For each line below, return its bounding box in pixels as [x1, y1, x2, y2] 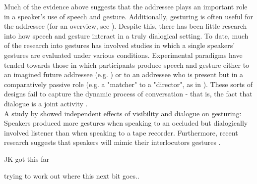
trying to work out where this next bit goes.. [4, 170, 139, 181]
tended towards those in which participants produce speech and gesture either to [4, 59, 250, 70]
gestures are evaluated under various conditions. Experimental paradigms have [4, 49, 243, 60]
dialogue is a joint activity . [4, 98, 88, 108]
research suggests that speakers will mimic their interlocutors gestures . [4, 137, 221, 147]
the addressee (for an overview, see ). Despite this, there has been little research [4, 21, 247, 31]
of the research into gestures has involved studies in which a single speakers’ [4, 40, 235, 50]
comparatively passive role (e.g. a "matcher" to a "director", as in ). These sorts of [4, 79, 253, 89]
